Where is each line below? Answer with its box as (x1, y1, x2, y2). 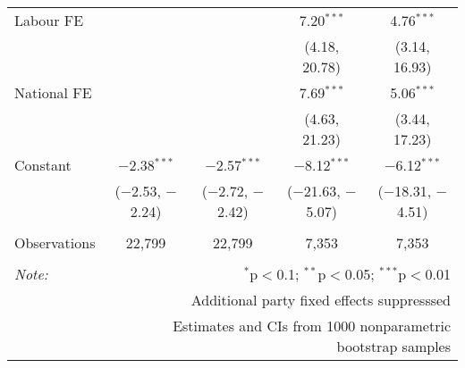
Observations (14, 232, 96, 253)
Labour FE (14, 10, 84, 30)
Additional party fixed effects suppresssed (190, 289, 451, 310)
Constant (14, 155, 72, 175)
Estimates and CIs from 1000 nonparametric (173, 315, 451, 336)
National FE (14, 82, 92, 103)
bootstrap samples (336, 336, 451, 356)
